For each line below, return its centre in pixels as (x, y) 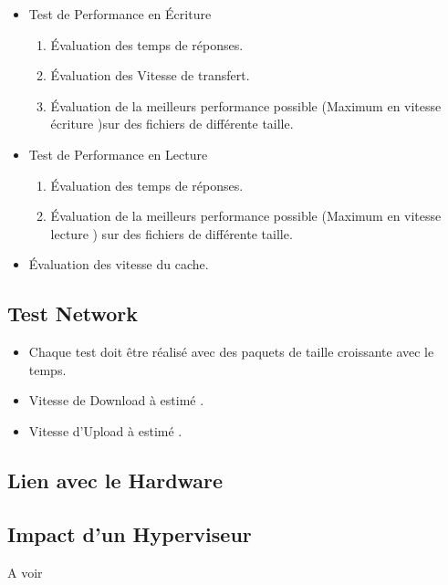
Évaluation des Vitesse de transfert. (150, 75)
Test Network (73, 313)
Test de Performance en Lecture (118, 154)
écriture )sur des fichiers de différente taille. (172, 124)
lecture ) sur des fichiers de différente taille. (172, 233)
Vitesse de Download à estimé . (116, 400)
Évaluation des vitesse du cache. (119, 264)
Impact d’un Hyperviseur (130, 533)
